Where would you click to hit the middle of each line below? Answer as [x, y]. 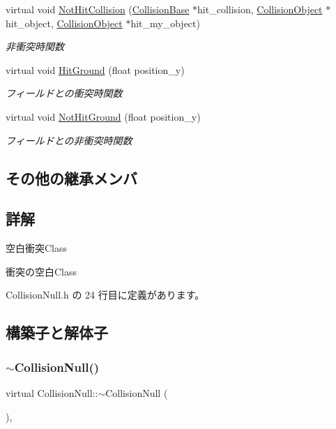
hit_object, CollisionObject [64, 23]
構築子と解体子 [57, 332]
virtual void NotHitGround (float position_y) [103, 116]
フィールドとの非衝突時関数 [69, 140]
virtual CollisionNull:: [52, 392]
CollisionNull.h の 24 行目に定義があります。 [105, 295]
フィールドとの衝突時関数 [64, 93]
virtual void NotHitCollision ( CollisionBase [98, 9]
